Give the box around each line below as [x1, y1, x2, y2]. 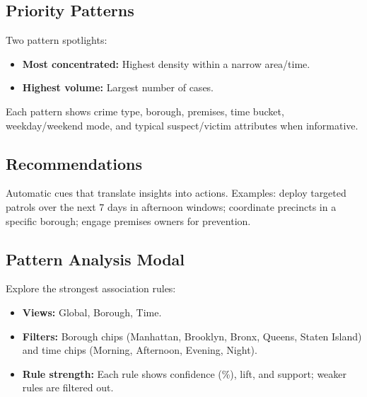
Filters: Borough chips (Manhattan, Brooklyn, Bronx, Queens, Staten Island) [22, 328, 362, 343]
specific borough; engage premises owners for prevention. [6, 213, 251, 228]
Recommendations [6, 152, 142, 174]
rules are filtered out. [22, 380, 114, 395]
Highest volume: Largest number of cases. [22, 80, 214, 95]
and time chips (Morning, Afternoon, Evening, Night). [22, 343, 257, 357]
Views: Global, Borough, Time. [22, 304, 162, 319]
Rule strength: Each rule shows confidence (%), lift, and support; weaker [22, 366, 347, 381]
